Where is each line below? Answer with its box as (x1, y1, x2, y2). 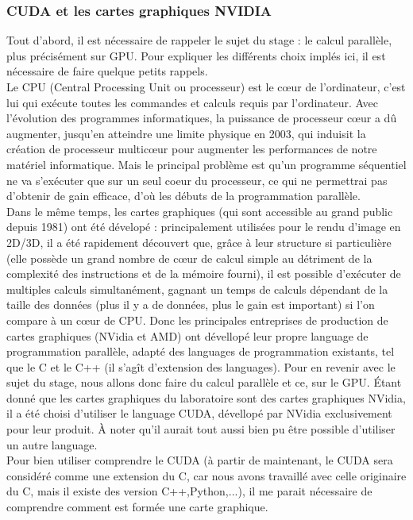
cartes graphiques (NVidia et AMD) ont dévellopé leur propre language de (6, 327, 369, 344)
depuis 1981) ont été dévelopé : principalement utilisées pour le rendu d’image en (6, 218, 401, 235)
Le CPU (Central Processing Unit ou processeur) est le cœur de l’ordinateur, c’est (6, 79, 406, 94)
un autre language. (6, 436, 98, 453)
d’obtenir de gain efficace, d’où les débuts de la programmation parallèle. (6, 187, 361, 204)
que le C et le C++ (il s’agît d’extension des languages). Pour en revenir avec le (6, 358, 396, 375)
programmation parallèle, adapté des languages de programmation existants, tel (6, 343, 395, 360)
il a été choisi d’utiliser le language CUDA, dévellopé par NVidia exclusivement (6, 405, 392, 422)
